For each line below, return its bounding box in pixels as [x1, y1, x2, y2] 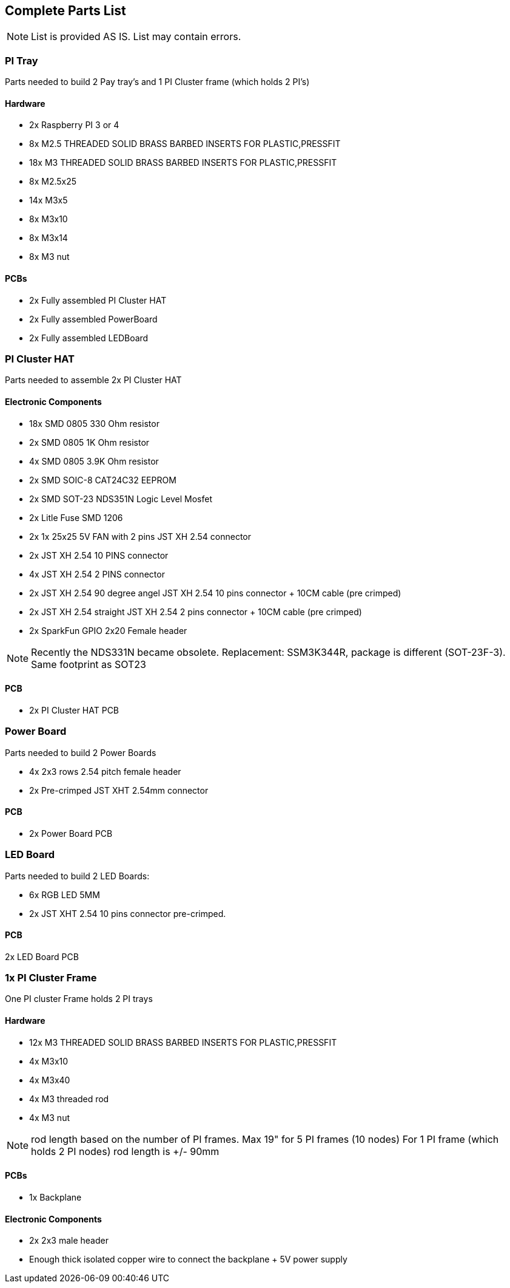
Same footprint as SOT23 [31, 658, 146, 670]
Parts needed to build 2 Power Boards [5, 747, 156, 758]
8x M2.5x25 [29, 176, 77, 187]
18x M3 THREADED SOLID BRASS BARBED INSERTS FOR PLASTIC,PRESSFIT [29, 157, 337, 168]
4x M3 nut [29, 1112, 70, 1123]
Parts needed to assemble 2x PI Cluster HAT [5, 375, 182, 386]
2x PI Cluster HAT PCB [29, 704, 119, 715]
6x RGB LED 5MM [29, 889, 100, 900]
